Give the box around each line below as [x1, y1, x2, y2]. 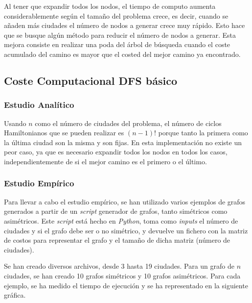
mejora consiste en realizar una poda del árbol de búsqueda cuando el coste [4, 39, 230, 50]
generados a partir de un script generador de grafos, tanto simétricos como [4, 206, 228, 216]
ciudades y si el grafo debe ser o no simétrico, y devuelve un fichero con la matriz [4, 225, 248, 235]
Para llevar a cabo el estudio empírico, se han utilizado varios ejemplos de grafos [4, 196, 246, 206]
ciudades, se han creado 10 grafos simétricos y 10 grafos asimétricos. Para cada [4, 270, 241, 280]
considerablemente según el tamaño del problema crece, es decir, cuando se [4, 10, 229, 21]
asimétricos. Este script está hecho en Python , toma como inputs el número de [4, 215, 238, 226]
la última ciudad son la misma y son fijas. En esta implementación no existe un [4, 137, 242, 147]
